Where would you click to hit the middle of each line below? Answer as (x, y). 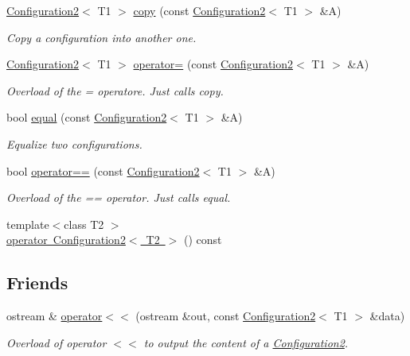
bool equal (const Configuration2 (87, 117)
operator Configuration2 (66, 240)
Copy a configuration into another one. (102, 37)
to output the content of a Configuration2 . (246, 342)
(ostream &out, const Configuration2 (226, 316)
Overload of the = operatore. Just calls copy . (115, 90)
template (28, 224)
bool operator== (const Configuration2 (103, 170)
